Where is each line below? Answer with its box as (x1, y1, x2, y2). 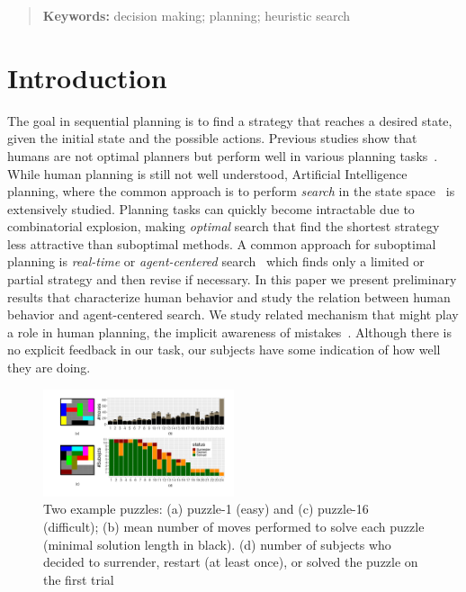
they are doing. (7, 358, 91, 377)
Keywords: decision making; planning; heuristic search (42, 6, 351, 24)
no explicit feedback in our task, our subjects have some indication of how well (7, 340, 441, 359)
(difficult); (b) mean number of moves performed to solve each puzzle (43, 517, 425, 536)
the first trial (43, 570, 114, 588)
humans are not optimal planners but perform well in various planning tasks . (7, 146, 438, 165)
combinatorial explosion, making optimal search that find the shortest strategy (7, 217, 440, 236)
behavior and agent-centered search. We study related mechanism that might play (7, 305, 459, 324)
